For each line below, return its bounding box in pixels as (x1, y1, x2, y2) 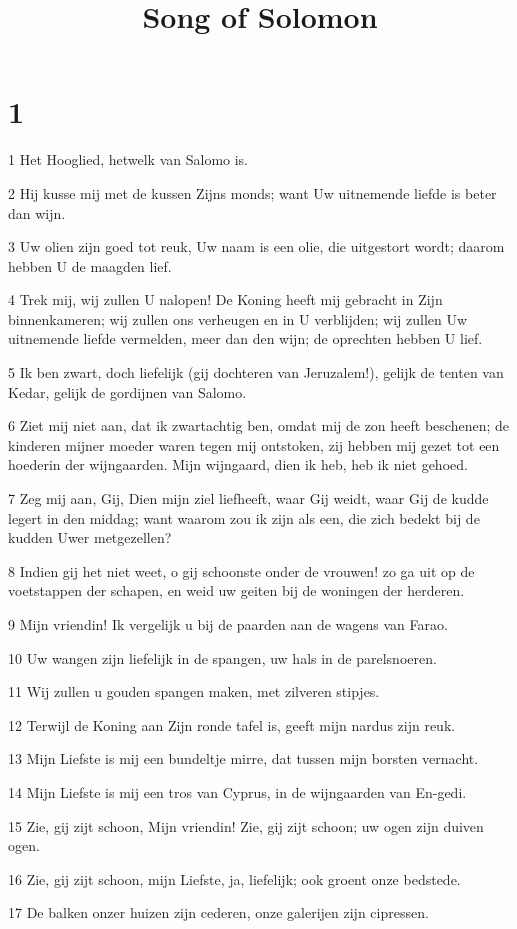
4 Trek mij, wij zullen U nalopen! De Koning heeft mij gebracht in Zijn (8, 289, 443, 310)
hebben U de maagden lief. (8, 255, 172, 276)
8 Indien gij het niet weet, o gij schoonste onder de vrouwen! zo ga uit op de (8, 560, 475, 581)
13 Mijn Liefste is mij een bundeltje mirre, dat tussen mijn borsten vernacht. (8, 748, 479, 769)
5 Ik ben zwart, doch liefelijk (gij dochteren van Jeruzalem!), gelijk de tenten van (8, 362, 504, 383)
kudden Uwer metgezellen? (8, 527, 172, 548)
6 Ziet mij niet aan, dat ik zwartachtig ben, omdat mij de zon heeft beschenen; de (8, 415, 509, 436)
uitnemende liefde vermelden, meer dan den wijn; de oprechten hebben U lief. (8, 328, 483, 349)
